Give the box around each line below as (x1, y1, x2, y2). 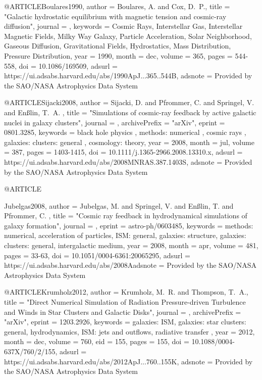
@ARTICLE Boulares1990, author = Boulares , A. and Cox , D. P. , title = (4, 1, 230, 11)
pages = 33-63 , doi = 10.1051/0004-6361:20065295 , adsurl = (4, 250, 190, 260)
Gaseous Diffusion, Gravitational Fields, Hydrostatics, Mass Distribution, (4, 40, 231, 51)
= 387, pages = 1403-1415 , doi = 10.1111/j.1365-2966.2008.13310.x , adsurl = (4, 147, 243, 157)
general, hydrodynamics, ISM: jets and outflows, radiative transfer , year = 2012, (4, 326, 255, 337)
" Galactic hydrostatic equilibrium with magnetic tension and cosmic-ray (4, 11, 227, 21)
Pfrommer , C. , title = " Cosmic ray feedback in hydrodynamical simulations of (4, 210, 247, 221)
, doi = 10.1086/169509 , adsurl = (15, 60, 118, 71)
